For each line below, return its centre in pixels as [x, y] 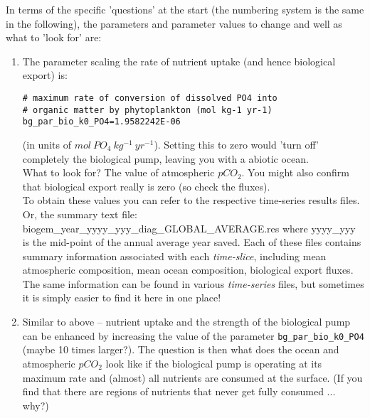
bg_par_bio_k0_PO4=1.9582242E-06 [101, 122]
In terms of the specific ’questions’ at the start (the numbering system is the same [185, 9]
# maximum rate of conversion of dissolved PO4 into [150, 98]
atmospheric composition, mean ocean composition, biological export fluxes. [188, 270]
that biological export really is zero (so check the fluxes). [146, 186]
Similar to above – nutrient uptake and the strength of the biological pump [186, 322]
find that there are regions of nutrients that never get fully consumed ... [179, 391]
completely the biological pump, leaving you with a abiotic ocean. [165, 158]
